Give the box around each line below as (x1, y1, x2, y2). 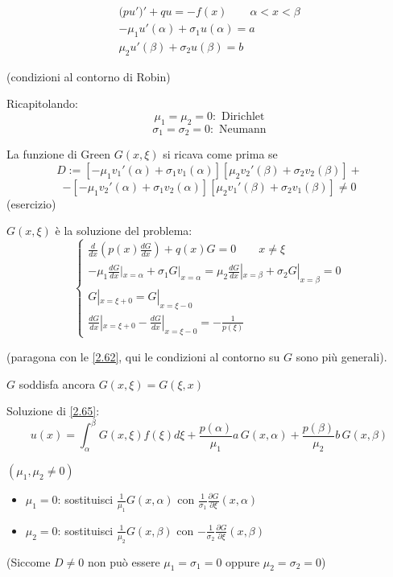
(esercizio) (6, 195, 56, 212)
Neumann (218, 123, 267, 135)
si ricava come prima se (163, 146, 278, 163)
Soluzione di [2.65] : (6, 402, 100, 419)
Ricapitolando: (6, 95, 78, 112)
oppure (225, 553, 260, 570)
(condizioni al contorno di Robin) (6, 68, 171, 84)
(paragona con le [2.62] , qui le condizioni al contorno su (6, 348, 280, 365)
